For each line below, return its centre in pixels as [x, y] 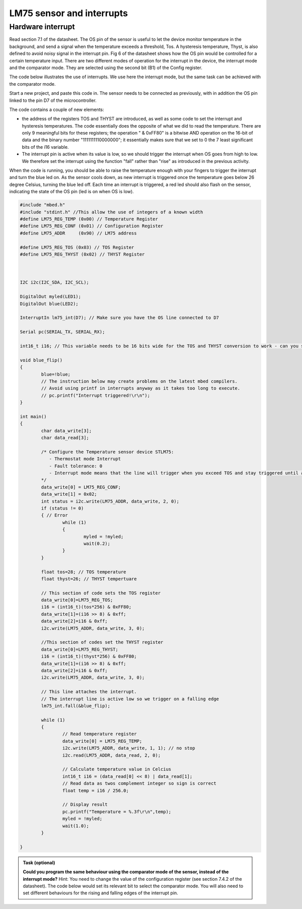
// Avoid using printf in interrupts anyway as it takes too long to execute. [141, 388]
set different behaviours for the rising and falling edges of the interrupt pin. [100, 893]
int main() [33, 416]
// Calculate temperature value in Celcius [117, 769]
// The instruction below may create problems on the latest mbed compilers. [139, 381]
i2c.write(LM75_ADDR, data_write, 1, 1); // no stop [129, 748]
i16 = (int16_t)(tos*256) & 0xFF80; [86, 607]
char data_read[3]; [65, 438]
